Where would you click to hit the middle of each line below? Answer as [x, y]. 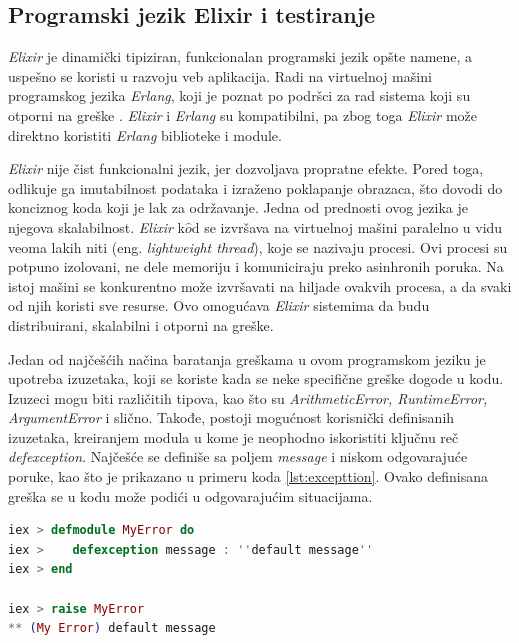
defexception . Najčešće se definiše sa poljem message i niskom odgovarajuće [238, 456]
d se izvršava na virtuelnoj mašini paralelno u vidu [347, 226]
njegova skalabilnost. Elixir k [96, 226]
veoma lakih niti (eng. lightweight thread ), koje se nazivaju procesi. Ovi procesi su [258, 246]
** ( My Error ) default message [112, 628]
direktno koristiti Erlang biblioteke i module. [145, 134]
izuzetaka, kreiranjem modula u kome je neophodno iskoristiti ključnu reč [233, 436]
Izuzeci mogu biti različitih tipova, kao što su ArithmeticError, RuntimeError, [248, 397]
